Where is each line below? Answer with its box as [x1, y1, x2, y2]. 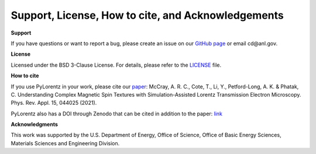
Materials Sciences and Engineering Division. [11, 139, 120, 146]
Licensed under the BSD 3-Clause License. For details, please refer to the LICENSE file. [11, 61, 222, 69]
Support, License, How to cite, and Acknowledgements [11, 9, 284, 22]
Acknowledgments [11, 121, 59, 128]
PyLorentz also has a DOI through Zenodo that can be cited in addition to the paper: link [11, 110, 222, 117]
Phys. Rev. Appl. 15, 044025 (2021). [11, 100, 97, 107]
